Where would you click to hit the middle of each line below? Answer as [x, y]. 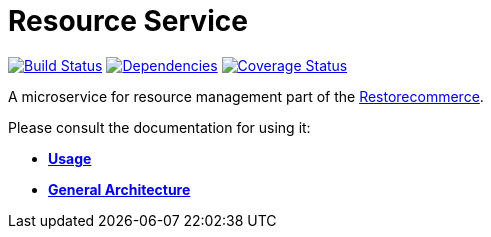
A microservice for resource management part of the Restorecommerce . [246, 96]
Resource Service [128, 21]
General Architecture [119, 189]
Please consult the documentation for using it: [159, 127]
